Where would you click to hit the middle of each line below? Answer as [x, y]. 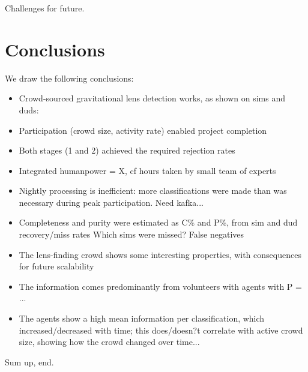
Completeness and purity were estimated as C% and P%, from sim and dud [158, 222]
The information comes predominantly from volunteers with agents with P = [160, 286]
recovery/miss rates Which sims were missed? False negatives [131, 234]
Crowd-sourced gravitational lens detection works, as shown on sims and [152, 98]
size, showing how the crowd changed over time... [109, 342]
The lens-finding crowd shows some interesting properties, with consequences [160, 254]
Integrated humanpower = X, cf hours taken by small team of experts [147, 170]
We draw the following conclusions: [69, 78]
